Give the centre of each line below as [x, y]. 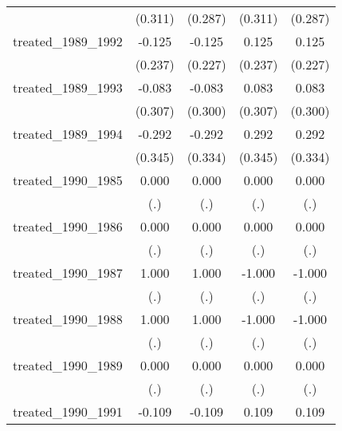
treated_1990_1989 [68, 365]
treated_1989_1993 [68, 87]
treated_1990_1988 [68, 319]
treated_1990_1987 [68, 273]
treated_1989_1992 [68, 41]
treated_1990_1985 [68, 180]
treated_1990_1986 [68, 226]
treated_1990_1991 [68, 411]
